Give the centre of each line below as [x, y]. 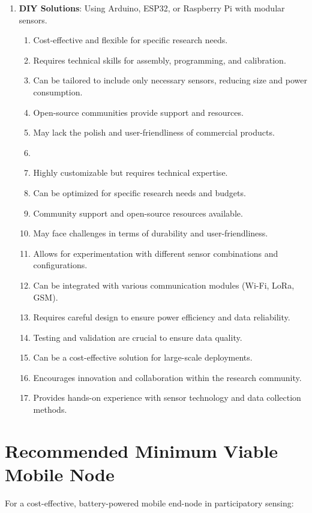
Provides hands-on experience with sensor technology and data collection [167, 397]
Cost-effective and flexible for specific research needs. [130, 40]
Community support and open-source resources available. [138, 213]
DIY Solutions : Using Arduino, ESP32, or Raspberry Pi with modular [152, 8]
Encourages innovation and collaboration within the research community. [167, 377]
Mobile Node [60, 474]
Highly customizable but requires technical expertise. [130, 172]
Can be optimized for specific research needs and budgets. [139, 192]
